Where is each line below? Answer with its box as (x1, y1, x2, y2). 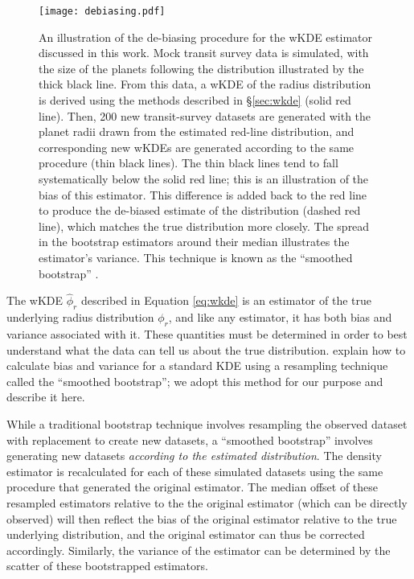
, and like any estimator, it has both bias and (168, 309, 392, 326)
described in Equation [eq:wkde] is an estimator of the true (80, 292, 371, 309)
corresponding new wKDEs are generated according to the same (39, 138, 355, 155)
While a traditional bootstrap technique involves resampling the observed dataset (6, 415, 408, 432)
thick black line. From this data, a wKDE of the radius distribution (39, 76, 371, 92)
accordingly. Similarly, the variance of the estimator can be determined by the (6, 541, 391, 558)
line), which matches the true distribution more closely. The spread (39, 217, 370, 234)
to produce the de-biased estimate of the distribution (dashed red (39, 202, 361, 219)
